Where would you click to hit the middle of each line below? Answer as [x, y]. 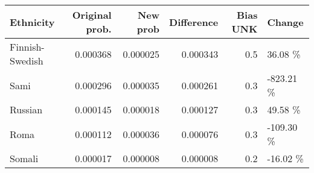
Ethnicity [32, 22]
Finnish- [27, 47]
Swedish [27, 61]
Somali [24, 158]
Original [92, 15]
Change [285, 22]
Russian [26, 109]
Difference [194, 22]
